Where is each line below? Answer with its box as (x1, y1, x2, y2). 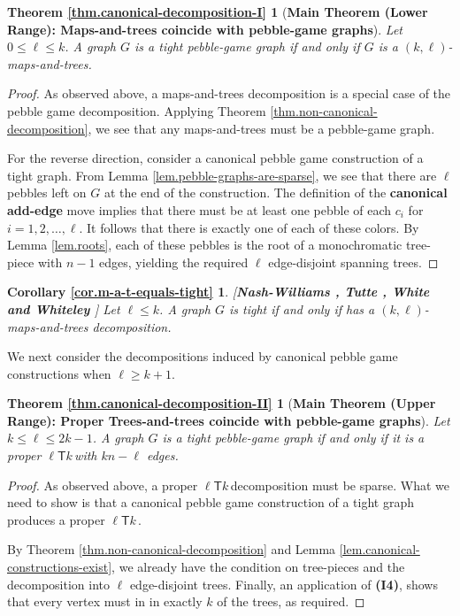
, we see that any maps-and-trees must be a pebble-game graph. (88, 119, 435, 137)
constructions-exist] (7, 558, 112, 576)
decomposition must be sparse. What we (230, 475, 449, 494)
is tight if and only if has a (228, 299, 375, 318)
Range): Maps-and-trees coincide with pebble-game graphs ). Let (7, 19, 402, 38)
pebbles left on (7, 183, 87, 202)
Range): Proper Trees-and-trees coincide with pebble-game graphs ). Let (7, 411, 450, 429)
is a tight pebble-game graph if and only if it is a (162, 428, 425, 447)
